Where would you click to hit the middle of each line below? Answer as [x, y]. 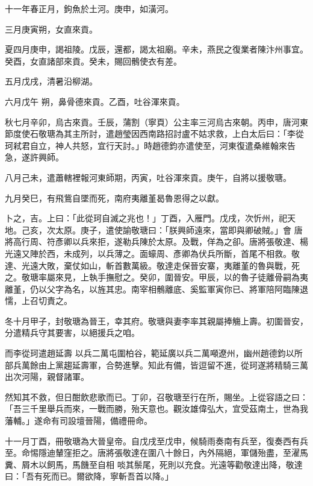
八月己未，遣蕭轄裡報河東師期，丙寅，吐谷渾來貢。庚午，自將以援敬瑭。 [148, 177]
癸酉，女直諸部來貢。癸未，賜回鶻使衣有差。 [93, 61]
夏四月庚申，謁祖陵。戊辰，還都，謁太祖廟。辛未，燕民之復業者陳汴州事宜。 [156, 49]
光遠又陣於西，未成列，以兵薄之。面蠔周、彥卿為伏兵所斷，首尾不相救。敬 [152, 253]
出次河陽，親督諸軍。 [47, 377]
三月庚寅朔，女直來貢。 [51, 29]
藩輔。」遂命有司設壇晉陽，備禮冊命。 [79, 421]
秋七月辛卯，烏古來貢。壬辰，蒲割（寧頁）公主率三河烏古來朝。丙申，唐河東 [156, 121]
